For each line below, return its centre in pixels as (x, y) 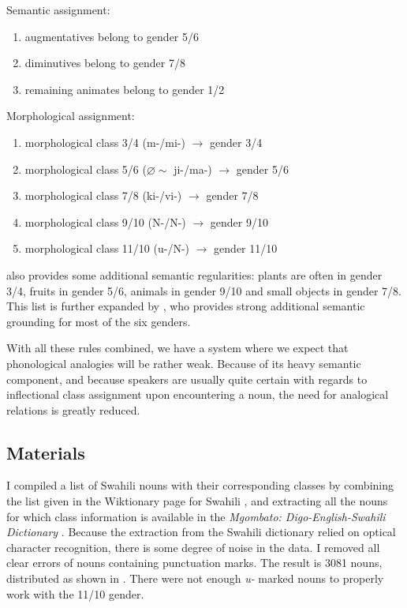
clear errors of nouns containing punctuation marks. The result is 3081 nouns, (194, 563)
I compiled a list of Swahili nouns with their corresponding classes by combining (200, 485)
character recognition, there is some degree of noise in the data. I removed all (193, 547)
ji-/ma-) (193, 169)
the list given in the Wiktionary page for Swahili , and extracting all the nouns (197, 501)
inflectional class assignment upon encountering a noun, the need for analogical (198, 394)
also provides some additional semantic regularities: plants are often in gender (194, 274)
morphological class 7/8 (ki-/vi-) (103, 195)
